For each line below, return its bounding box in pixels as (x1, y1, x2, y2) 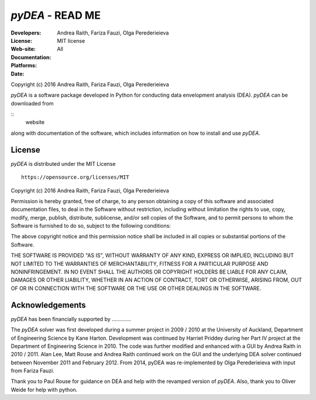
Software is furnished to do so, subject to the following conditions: (11, 223, 171, 230)
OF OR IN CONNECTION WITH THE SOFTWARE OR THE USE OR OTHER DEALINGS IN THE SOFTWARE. (11, 285, 262, 292)
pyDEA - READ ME (11, 9, 101, 22)
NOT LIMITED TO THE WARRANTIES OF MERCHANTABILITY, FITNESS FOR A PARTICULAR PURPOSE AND (11, 260, 269, 267)
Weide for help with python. (11, 386, 78, 393)
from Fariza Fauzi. (11, 367, 55, 374)
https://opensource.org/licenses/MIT (21, 174, 130, 181)
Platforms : (11, 62, 37, 69)
